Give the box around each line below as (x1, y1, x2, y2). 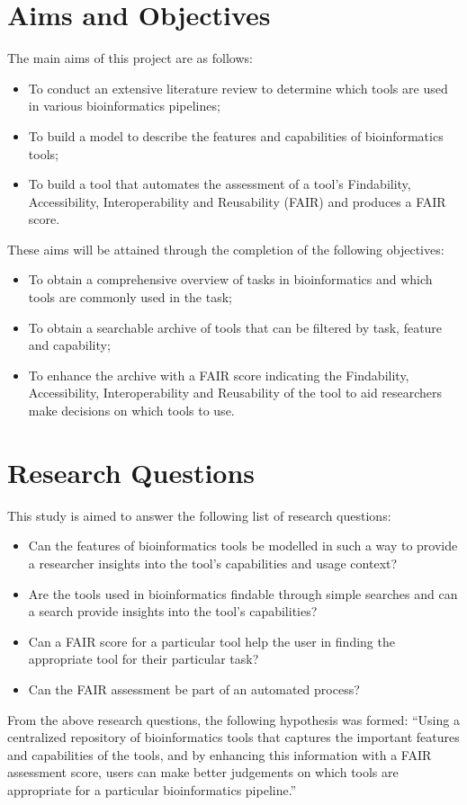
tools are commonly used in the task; (28, 288, 232, 307)
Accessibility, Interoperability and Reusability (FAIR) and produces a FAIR (28, 192, 446, 210)
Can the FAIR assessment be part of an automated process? (28, 679, 360, 698)
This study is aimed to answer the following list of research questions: (7, 505, 391, 524)
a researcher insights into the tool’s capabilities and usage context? (28, 553, 398, 572)
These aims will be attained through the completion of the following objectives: (7, 239, 445, 258)
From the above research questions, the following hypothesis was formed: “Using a (7, 710, 460, 729)
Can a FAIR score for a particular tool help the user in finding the (28, 631, 395, 650)
